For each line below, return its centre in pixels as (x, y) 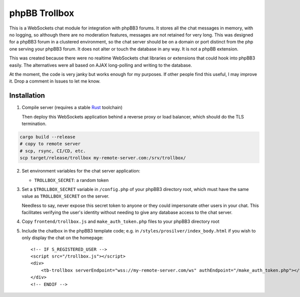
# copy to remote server (50, 144)
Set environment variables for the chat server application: (81, 171)
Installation (27, 96)
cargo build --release (47, 137)
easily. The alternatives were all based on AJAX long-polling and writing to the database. (101, 65)
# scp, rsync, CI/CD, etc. (53, 151)
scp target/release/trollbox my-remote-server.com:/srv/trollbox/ (103, 158)
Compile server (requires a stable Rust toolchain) (72, 107)
